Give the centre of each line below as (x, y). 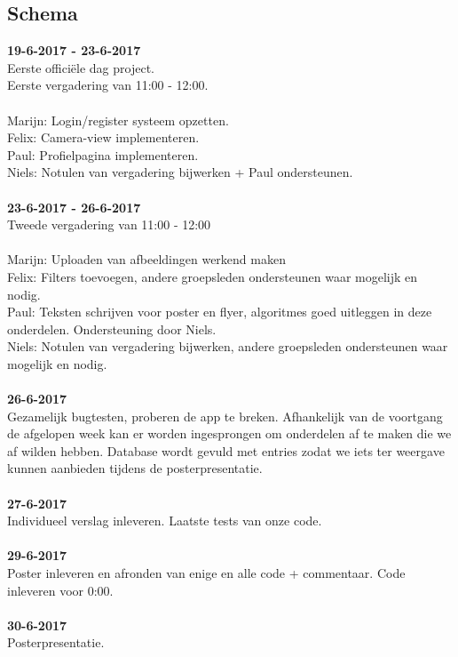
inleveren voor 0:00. (60, 590)
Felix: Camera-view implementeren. (103, 137)
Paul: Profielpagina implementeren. (103, 154)
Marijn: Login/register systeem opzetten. (118, 120)
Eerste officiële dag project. (81, 67)
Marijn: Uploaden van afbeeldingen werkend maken (146, 259)
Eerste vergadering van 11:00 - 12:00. (108, 85)
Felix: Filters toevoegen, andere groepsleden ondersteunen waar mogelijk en (213, 276)
